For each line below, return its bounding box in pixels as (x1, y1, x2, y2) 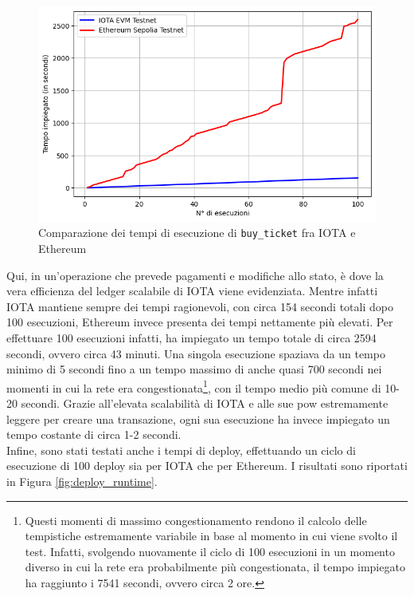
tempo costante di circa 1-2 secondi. (6, 426, 182, 443)
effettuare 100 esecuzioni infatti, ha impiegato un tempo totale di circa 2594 (6, 330, 377, 346)
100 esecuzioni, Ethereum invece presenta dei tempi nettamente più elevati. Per (6, 314, 393, 330)
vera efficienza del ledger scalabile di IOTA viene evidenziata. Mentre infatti (6, 282, 378, 299)
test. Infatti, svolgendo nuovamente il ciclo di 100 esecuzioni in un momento (25, 543, 395, 559)
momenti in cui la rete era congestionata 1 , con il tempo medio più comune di (6, 377, 381, 396)
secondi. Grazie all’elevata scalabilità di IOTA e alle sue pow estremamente (21, 395, 389, 412)
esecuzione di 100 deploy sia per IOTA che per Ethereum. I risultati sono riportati (6, 457, 408, 474)
